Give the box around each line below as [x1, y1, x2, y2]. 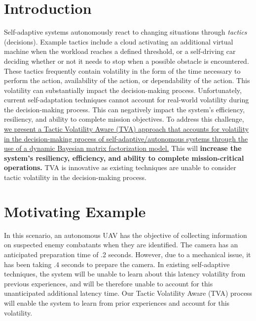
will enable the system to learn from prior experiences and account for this [4, 297, 230, 308]
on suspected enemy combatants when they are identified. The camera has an [4, 239, 238, 250]
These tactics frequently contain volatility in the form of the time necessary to [4, 65, 241, 76]
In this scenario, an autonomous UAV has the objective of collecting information [4, 229, 247, 240]
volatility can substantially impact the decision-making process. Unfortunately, [4, 85, 242, 95]
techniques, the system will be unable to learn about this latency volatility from [4, 269, 246, 279]
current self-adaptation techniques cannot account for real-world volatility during [4, 94, 249, 105]
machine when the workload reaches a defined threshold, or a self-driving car [4, 46, 236, 56]
